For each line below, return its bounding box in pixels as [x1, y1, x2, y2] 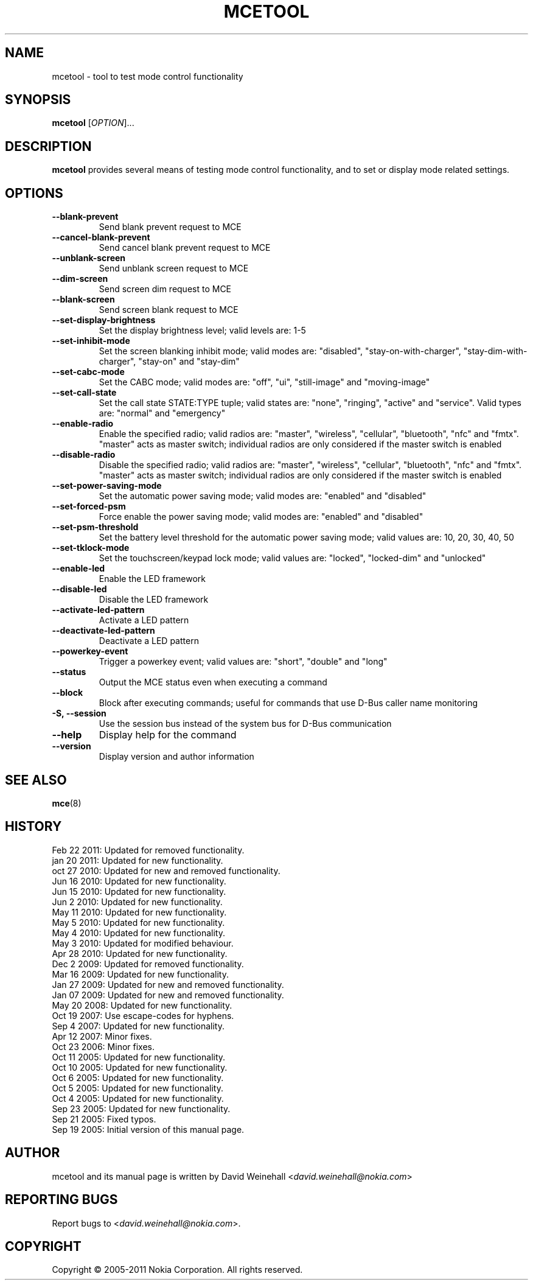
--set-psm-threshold [52, 522, 139, 533]
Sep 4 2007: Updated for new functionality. [52, 1020, 225, 1031]
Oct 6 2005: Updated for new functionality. [52, 1072, 224, 1083]
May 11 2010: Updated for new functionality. [52, 906, 227, 917]
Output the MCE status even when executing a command [99, 677, 327, 688]
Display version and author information [99, 751, 254, 762]
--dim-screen [52, 273, 108, 284]
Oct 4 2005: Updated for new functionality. [52, 1093, 224, 1104]
